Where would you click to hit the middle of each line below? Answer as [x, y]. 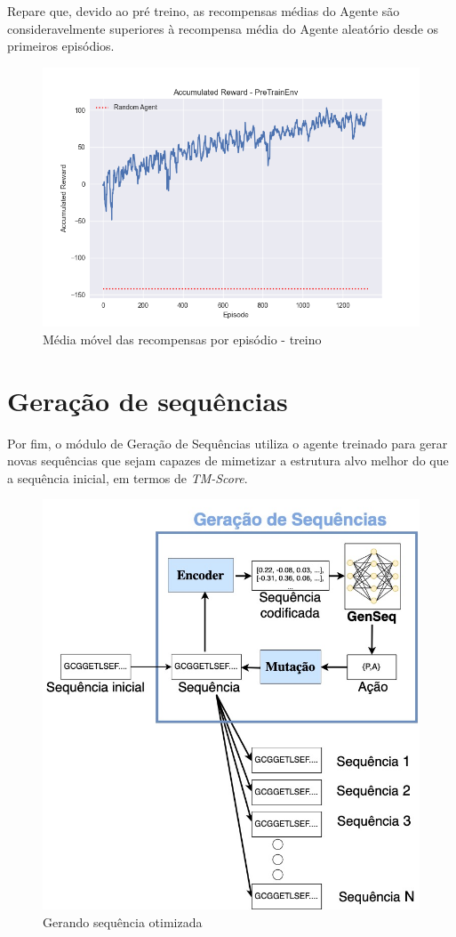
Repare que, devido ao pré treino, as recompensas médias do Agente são [204, 11]
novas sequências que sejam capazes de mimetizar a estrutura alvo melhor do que [228, 460]
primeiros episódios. [61, 46]
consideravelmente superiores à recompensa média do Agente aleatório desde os [223, 28]
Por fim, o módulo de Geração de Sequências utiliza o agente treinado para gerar [228, 443]
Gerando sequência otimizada [123, 921]
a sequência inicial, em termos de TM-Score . [128, 477]
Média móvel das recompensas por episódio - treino [182, 339]
